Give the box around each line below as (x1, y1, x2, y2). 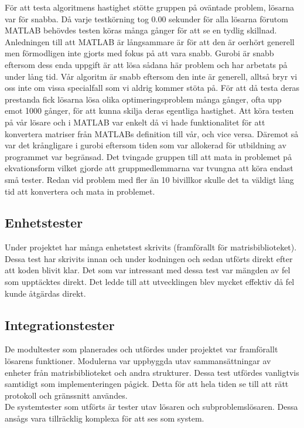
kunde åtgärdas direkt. (5, 287, 86, 299)
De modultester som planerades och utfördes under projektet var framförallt (5, 343, 278, 355)
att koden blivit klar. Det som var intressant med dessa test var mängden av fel (5, 264, 291, 276)
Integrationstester (5, 315, 115, 334)
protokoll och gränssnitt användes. (5, 389, 128, 401)
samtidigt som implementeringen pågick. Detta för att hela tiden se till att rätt (5, 378, 289, 390)
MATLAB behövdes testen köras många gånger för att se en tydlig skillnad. (5, 24, 277, 36)
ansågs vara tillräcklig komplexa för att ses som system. (5, 412, 204, 424)
